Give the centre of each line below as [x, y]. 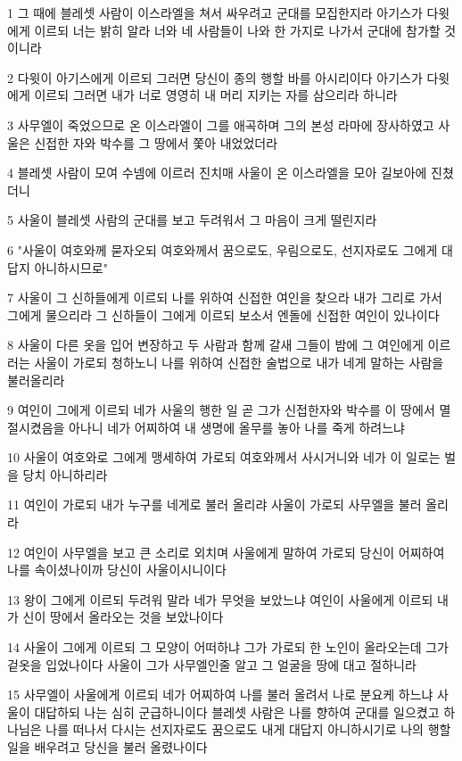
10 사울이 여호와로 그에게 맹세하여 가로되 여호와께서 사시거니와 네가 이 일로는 [224, 457]
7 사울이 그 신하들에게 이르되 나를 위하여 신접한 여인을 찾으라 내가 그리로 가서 [225, 298]
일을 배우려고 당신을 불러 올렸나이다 [107, 747]
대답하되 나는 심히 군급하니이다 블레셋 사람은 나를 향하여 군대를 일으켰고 [237, 711]
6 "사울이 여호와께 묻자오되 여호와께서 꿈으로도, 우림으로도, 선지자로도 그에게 [223, 249]
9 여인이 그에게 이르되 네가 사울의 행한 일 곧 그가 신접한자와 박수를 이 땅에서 [221, 410]
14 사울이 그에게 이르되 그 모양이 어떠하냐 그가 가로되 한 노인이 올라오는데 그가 [228, 647]
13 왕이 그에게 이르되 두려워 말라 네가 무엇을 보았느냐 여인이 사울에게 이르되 [220, 599]
